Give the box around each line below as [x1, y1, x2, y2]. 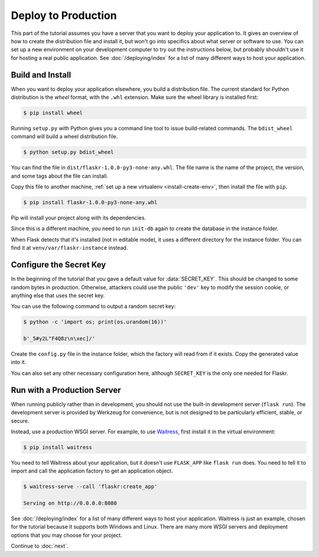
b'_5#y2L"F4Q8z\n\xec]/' [23, 335, 96, 342]
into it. [11, 359, 27, 366]
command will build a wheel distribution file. [11, 133, 118, 140]
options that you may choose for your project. [11, 532, 122, 539]
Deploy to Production [11, 9, 118, 22]
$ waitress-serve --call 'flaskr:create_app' [23, 483, 158, 490]
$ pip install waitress [23, 444, 93, 450]
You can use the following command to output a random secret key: [11, 302, 176, 310]
